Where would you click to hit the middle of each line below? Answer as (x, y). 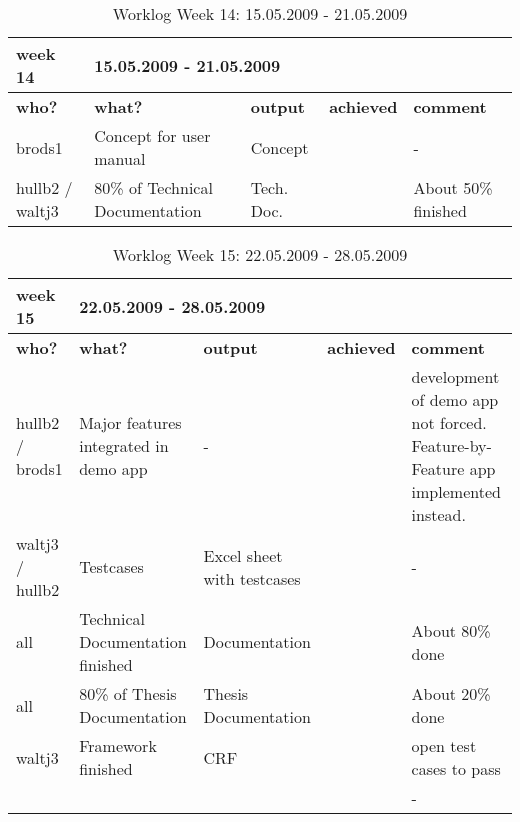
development (455, 376)
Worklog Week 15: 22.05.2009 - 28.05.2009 (260, 254)
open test (444, 745)
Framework (118, 745)
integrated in (124, 445)
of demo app (455, 399)
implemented (456, 491)
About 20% (451, 693)
